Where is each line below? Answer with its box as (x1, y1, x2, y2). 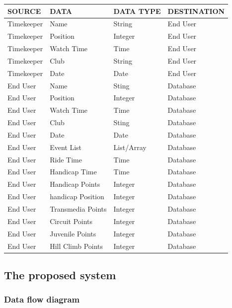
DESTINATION (167, 5, 225, 16)
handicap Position (50, 191, 104, 202)
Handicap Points (50, 179, 100, 189)
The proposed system (4, 267, 116, 283)
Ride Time (50, 154, 82, 164)
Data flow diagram (4, 293, 80, 306)
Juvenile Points (50, 228, 96, 238)
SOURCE (7, 5, 41, 16)
